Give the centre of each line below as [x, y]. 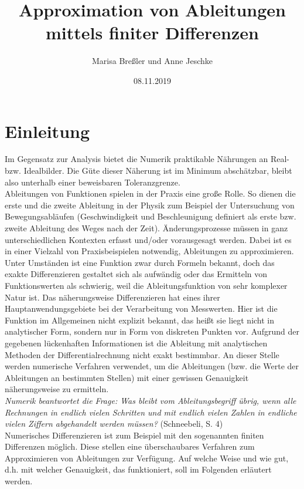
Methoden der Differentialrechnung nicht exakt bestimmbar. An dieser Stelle [142, 354]
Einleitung [47, 131]
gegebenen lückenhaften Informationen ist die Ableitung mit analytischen [136, 343]
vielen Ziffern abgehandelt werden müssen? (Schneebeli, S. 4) [114, 424]
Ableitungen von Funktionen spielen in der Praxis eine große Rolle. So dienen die [150, 193]
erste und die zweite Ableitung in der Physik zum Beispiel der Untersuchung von [150, 205]
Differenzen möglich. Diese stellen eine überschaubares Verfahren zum [130, 446]
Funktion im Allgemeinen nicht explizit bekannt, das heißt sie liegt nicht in [140, 320]
